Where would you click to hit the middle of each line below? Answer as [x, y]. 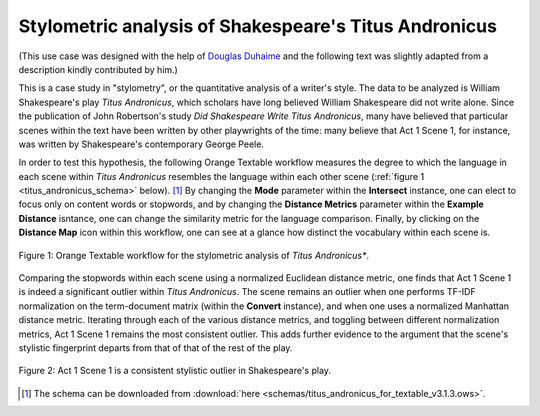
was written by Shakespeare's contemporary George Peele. [141, 144]
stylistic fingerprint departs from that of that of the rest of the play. [155, 347]
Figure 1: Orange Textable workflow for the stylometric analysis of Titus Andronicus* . [194, 255]
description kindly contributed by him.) [98, 69]
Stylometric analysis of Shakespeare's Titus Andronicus [257, 26]
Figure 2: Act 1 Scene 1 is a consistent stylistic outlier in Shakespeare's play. [175, 371]
